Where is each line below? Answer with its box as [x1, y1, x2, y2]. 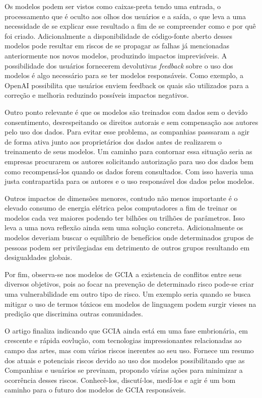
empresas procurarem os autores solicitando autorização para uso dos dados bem [5, 156, 253, 166]
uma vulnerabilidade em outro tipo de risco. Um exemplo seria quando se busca [5, 289, 251, 299]
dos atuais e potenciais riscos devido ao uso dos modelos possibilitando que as [5, 355, 245, 365]
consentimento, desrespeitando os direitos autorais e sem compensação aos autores [5, 116, 258, 127]
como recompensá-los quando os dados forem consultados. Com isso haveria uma [5, 166, 253, 176]
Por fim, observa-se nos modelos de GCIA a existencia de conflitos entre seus [5, 269, 242, 279]
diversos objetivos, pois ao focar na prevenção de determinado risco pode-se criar [5, 279, 254, 289]
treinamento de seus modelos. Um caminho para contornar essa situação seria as [5, 146, 252, 157]
